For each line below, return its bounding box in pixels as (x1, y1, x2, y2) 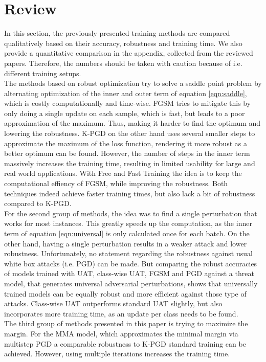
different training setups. (4, 67, 81, 78)
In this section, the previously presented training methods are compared (4, 28, 230, 38)
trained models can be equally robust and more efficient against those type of (4, 288, 247, 299)
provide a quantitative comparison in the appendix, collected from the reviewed (4, 48, 253, 58)
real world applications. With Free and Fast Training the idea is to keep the (4, 168, 242, 178)
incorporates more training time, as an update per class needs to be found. (4, 308, 238, 319)
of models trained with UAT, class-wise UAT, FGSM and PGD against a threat (4, 268, 254, 279)
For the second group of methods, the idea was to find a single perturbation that (4, 208, 257, 218)
